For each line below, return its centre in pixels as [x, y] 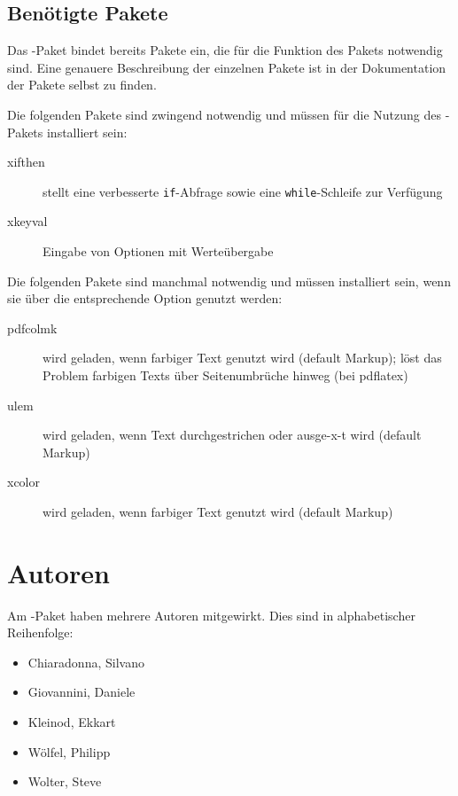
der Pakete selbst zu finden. [82, 85]
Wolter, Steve [65, 781]
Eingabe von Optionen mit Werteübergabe [158, 251]
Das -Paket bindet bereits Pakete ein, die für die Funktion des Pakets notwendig [225, 50]
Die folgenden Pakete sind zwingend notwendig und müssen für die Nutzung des [224, 114]
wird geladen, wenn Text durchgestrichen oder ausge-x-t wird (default [232, 435]
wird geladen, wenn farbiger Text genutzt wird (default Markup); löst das [242, 358]
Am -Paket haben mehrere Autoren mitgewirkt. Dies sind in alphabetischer [211, 615]
